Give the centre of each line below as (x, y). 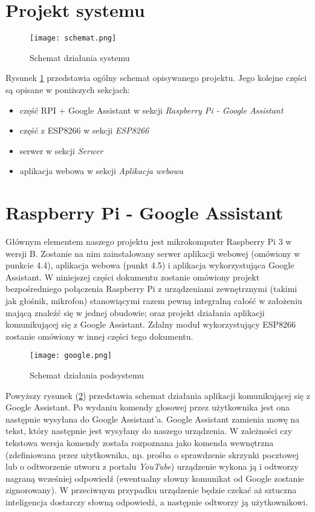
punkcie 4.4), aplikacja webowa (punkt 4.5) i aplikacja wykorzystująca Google (150, 265)
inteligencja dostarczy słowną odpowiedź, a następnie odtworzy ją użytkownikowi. (157, 502)
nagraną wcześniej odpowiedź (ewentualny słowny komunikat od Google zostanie (155, 478)
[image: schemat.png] (73, 38)
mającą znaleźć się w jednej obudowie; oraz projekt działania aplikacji (135, 312)
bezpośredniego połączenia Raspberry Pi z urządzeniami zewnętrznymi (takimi (151, 289)
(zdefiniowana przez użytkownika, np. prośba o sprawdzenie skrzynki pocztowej (152, 454)
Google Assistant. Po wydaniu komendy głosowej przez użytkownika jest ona (148, 407)
